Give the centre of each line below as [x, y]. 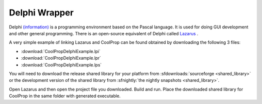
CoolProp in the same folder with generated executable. [65, 96]
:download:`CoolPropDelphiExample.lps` [61, 65]
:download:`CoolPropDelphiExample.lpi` [61, 51]
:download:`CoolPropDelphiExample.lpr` [61, 58]
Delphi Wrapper [41, 13]
